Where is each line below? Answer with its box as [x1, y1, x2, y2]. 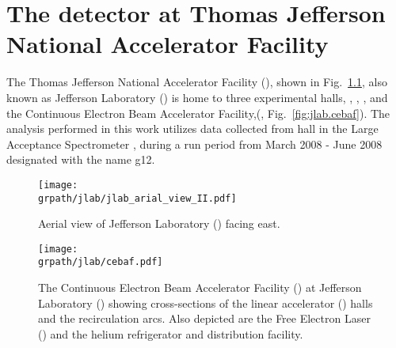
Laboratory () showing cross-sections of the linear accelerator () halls [38, 294, 373, 311]
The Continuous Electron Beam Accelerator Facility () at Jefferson [38, 279, 362, 296]
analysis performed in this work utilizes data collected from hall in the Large [6, 120, 379, 137]
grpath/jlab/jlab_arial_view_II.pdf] [38, 192, 237, 204]
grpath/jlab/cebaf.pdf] [38, 256, 163, 268]
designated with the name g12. [6, 151, 155, 168]
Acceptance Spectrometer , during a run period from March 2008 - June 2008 [6, 135, 383, 152]
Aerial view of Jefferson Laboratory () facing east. [38, 215, 280, 232]
